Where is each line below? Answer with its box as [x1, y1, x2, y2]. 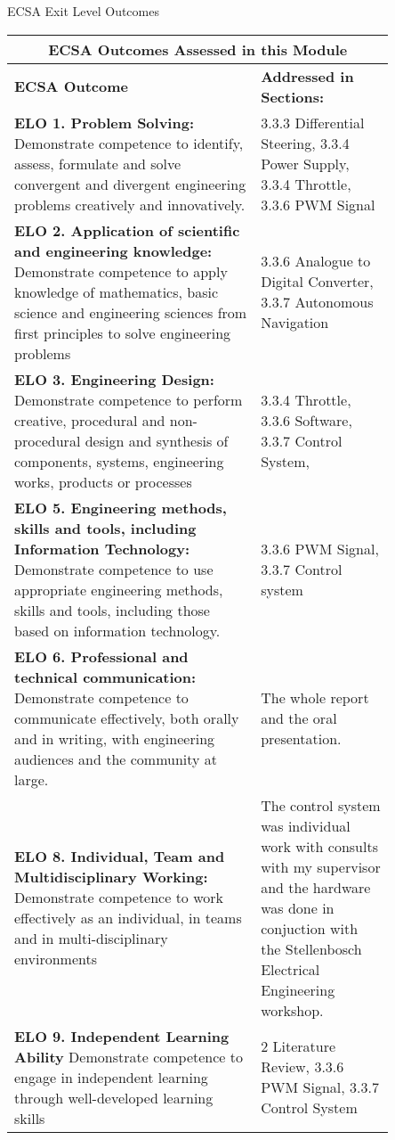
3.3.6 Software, [261, 409, 352, 431]
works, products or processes [14, 471, 192, 492]
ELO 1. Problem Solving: [14, 111, 195, 133]
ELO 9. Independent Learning [14, 1025, 230, 1046]
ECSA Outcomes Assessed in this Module [48, 38, 348, 60]
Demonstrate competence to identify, [14, 132, 244, 153]
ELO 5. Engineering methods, [14, 496, 227, 518]
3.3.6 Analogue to [261, 250, 371, 272]
